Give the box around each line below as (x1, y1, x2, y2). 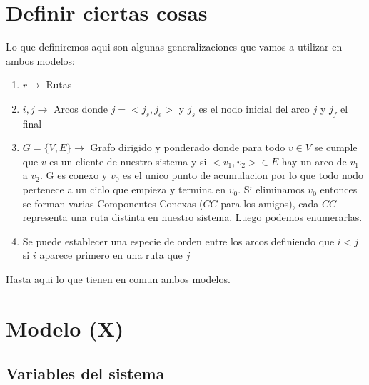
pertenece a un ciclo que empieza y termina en (22, 182, 226, 197)
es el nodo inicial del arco (198, 101, 310, 115)
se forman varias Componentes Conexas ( (22, 195, 203, 210)
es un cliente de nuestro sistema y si (49, 153, 207, 168)
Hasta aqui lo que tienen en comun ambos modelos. (6, 272, 231, 287)
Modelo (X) (6, 313, 124, 342)
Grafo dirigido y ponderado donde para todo (90, 140, 285, 155)
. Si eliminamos (238, 182, 305, 197)
